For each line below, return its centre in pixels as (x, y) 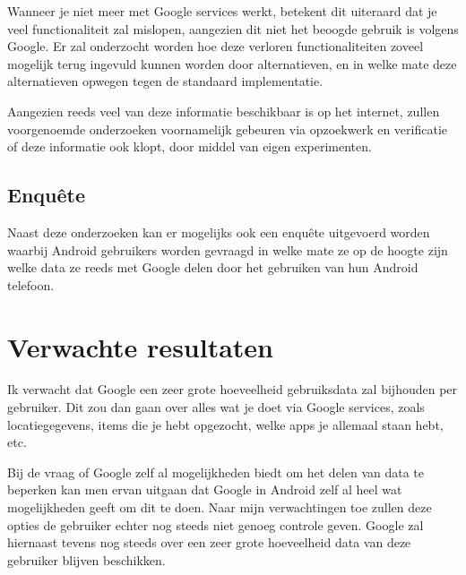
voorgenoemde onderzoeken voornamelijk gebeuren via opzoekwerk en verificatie (228, 129)
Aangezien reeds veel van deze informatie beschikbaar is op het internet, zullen (224, 111)
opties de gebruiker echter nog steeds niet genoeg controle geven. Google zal (216, 524)
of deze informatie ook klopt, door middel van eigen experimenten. (190, 146)
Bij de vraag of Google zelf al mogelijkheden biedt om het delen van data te (216, 472)
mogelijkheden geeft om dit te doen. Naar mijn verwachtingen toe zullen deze (220, 507)
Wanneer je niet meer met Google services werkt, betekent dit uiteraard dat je (222, 11)
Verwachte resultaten (140, 346)
